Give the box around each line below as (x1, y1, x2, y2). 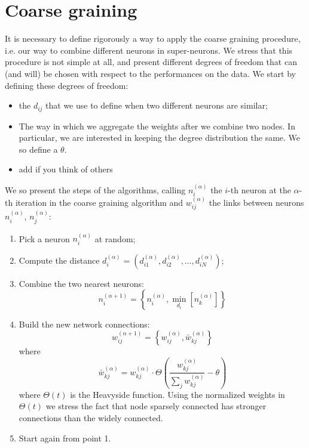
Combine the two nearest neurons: (19, 277, 144, 289)
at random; (94, 232, 136, 245)
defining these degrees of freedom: (5, 79, 129, 91)
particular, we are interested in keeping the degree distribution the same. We (19, 131, 301, 144)
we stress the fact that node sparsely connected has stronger (45, 400, 267, 412)
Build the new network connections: (19, 318, 150, 330)
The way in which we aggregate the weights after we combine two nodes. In (19, 119, 295, 132)
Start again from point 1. (19, 431, 111, 444)
